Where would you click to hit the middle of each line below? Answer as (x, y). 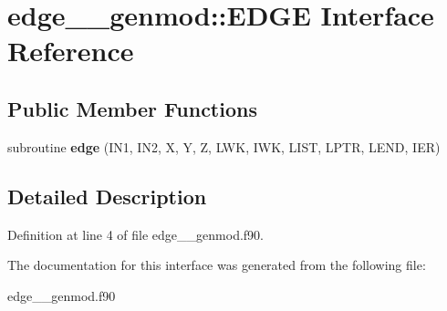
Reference (71, 51)
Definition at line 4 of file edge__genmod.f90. (135, 234)
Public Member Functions (132, 108)
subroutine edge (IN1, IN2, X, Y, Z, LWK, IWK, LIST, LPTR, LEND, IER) (224, 146)
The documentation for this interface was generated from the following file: (217, 265)
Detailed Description (107, 196)
